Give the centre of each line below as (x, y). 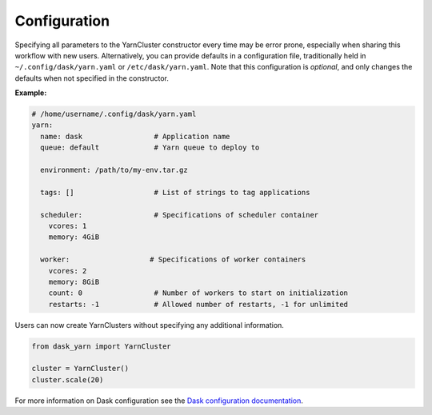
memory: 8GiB (74, 281)
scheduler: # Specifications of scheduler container (180, 215)
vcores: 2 (68, 271)
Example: (31, 93)
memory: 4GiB (74, 237)
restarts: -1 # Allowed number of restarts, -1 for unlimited (198, 304)
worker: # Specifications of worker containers (173, 259)
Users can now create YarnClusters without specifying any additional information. (149, 325)
